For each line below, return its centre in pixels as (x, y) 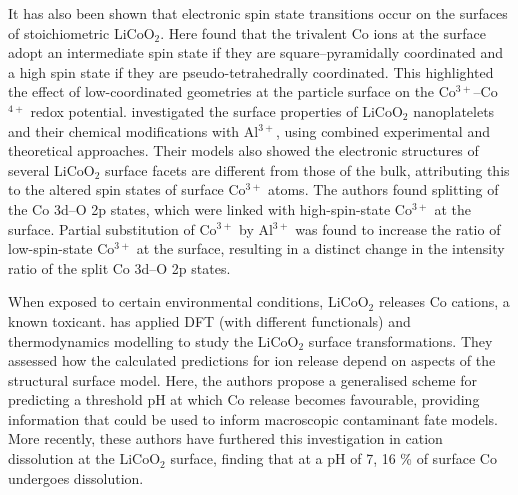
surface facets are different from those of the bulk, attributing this (307, 169)
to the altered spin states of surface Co (127, 189)
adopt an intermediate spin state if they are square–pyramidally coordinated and (256, 52)
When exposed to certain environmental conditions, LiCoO (188, 301)
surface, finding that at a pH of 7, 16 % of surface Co (333, 458)
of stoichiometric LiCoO (81, 32)
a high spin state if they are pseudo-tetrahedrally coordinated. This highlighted (251, 71)
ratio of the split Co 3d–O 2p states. (119, 267)
